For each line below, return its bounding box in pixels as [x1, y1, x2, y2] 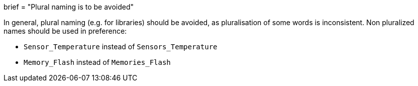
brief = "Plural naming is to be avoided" [4, 3, 134, 11]
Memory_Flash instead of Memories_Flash [24, 58, 171, 66]
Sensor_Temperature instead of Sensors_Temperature [24, 42, 218, 51]
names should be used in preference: [4, 27, 127, 35]
